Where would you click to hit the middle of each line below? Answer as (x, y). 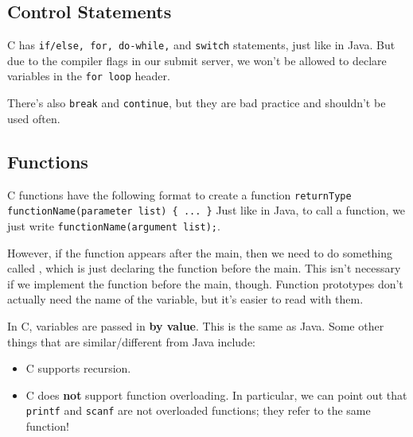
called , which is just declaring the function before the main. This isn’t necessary (204, 268)
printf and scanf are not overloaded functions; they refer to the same (198, 410)
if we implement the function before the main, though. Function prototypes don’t (205, 283)
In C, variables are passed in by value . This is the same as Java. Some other (196, 325)
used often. (34, 118)
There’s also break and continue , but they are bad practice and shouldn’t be (197, 103)
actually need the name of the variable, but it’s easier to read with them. (185, 299)
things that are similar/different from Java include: (132, 341)
